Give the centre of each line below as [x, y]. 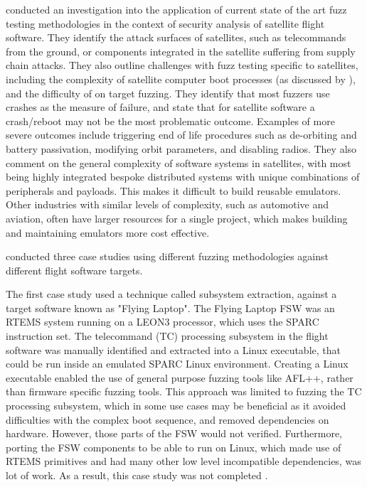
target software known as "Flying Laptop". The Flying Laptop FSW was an [170, 307]
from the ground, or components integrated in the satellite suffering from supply [181, 51]
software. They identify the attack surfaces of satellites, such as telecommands [176, 37]
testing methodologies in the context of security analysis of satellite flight [165, 23]
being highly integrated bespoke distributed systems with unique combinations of [183, 177]
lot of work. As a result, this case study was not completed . [137, 475]
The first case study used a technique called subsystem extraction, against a [171, 294]
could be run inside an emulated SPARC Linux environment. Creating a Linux [177, 364]
